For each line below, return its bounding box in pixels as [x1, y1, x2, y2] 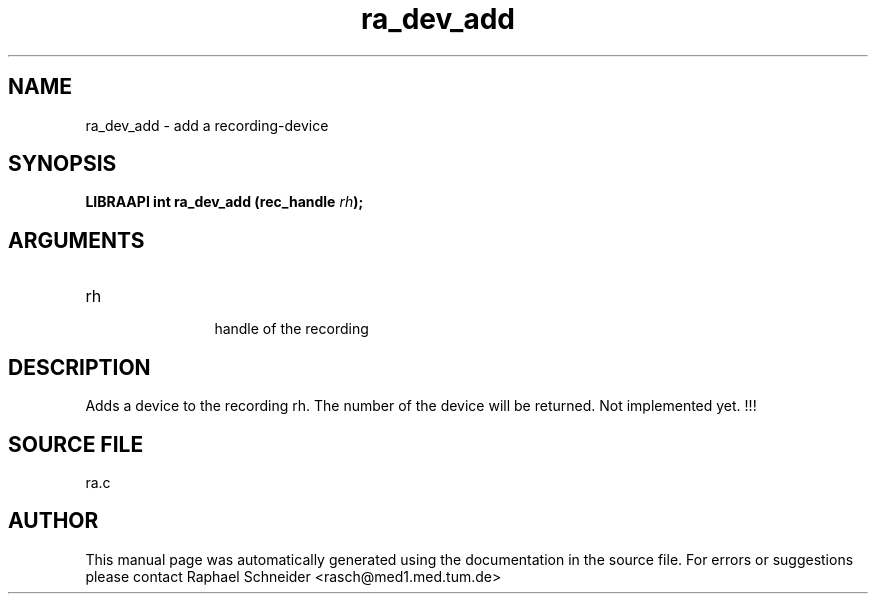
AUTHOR [8, 508, 99, 534]
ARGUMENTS [8, 227, 145, 253]
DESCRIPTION [8, 354, 151, 380]
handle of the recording [214, 320, 369, 338]
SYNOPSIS [8, 151, 117, 177]
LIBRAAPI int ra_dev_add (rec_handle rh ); [85, 193, 364, 211]
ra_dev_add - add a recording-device [85, 116, 329, 134]
